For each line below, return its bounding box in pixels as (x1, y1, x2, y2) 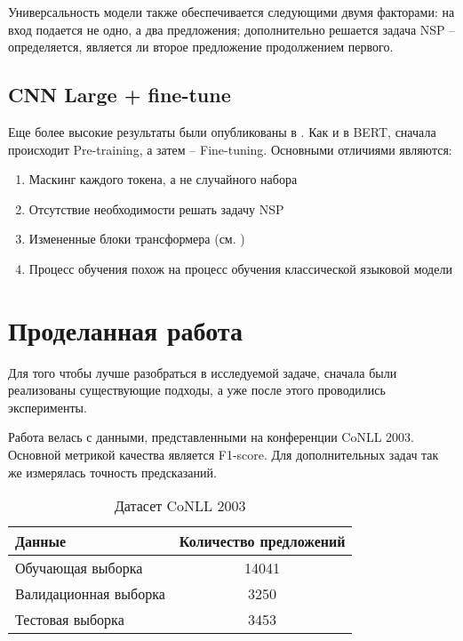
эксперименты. (8, 397, 87, 416)
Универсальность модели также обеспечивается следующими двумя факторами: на (8, 3, 455, 20)
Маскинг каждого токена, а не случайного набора (28, 170, 298, 188)
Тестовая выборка (15, 609, 124, 630)
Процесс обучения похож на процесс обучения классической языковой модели (28, 259, 452, 277)
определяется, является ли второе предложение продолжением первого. (8, 37, 394, 56)
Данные (15, 531, 67, 552)
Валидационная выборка (15, 583, 165, 605)
